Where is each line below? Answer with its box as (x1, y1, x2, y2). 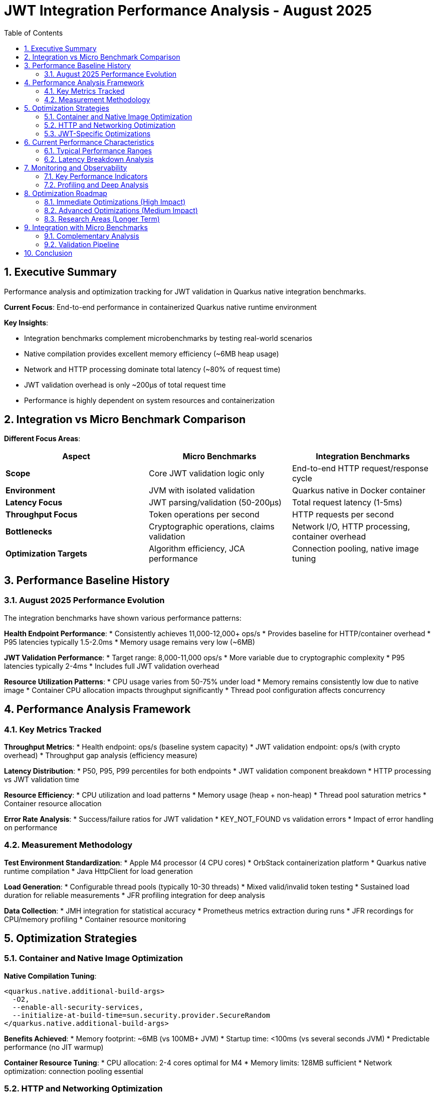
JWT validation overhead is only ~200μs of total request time (24, 380, 226, 389)
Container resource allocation (4, 799, 102, 808)
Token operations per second (148, 509, 260, 520)
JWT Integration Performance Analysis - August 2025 (4, 2, 372, 19)
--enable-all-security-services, (12, 1003, 144, 1011)
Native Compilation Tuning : (4, 971, 97, 980)
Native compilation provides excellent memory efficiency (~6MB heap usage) (24, 349, 279, 358)
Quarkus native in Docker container (292, 485, 425, 496)
